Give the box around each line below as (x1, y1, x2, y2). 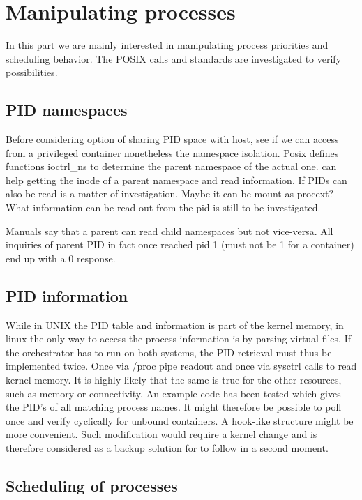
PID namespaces (6, 99, 128, 121)
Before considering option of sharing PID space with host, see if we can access (6, 132, 339, 146)
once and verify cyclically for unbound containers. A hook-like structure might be (6, 413, 354, 427)
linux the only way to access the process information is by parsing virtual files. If (6, 331, 351, 346)
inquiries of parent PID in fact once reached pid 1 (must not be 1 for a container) (6, 237, 354, 252)
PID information (6, 285, 128, 306)
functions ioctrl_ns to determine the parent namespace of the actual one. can (6, 159, 337, 174)
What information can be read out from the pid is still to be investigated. (6, 200, 321, 215)
